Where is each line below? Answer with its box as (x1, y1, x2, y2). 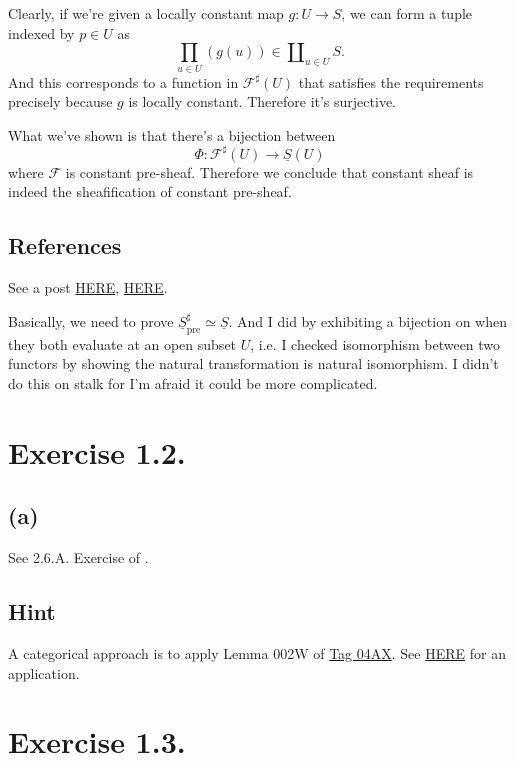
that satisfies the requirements (298, 71, 484, 92)
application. (8, 662, 80, 683)
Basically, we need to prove (8, 310, 174, 331)
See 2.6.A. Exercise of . (8, 547, 149, 568)
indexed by (8, 22, 75, 43)
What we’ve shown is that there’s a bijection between (8, 124, 336, 145)
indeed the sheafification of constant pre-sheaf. (8, 181, 292, 202)
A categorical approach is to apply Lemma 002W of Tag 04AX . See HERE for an (8, 642, 506, 663)
